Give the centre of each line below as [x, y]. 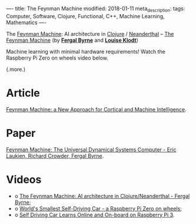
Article [23, 93]
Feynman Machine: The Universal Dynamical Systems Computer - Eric [91, 149]
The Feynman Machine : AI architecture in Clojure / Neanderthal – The [90, 34]
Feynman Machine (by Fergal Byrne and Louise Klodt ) [72, 40]
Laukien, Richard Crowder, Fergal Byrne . [55, 156]
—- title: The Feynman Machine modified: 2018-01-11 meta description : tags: [96, 9]
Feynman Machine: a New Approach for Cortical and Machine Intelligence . [96, 109]
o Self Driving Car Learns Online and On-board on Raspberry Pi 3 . [94, 215]
